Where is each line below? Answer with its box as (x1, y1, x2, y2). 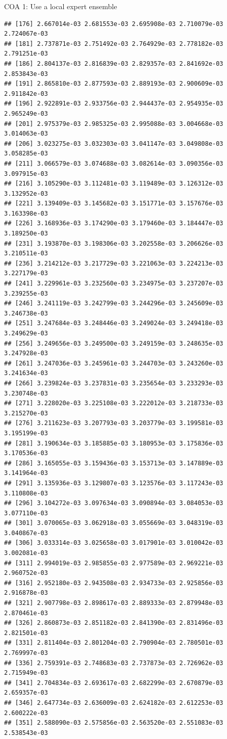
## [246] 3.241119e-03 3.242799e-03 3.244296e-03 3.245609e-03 (4, 300, 223, 307)
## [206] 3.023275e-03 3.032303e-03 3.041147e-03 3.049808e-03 (4, 140, 223, 147)
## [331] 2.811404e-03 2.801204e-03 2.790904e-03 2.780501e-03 (4, 639, 223, 647)
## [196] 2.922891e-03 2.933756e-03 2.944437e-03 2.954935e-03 (4, 100, 223, 108)
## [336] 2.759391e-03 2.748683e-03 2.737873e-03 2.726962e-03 (4, 659, 223, 667)
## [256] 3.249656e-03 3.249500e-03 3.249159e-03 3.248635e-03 (4, 339, 223, 347)
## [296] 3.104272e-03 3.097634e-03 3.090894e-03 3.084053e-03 (4, 499, 223, 507)
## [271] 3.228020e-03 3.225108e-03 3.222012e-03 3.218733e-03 (4, 400, 223, 407)
